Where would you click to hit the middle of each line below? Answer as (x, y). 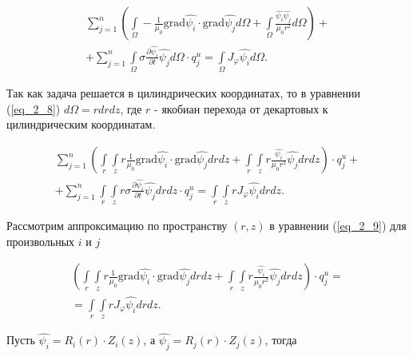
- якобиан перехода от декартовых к (241, 108)
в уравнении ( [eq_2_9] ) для (338, 226)
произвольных (41, 241)
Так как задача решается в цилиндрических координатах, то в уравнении (184, 93)
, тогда (281, 340)
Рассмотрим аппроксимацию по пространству (117, 226)
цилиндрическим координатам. (81, 124)
